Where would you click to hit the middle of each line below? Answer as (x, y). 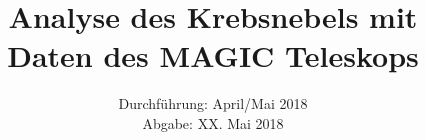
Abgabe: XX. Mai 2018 (213, 122)
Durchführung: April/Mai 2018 (213, 103)
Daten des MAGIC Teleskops (213, 55)
